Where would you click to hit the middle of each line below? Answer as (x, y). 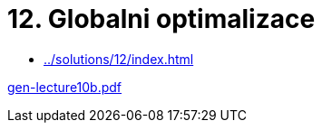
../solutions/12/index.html (119, 59)
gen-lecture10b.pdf (65, 87)
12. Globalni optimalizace (161, 19)
